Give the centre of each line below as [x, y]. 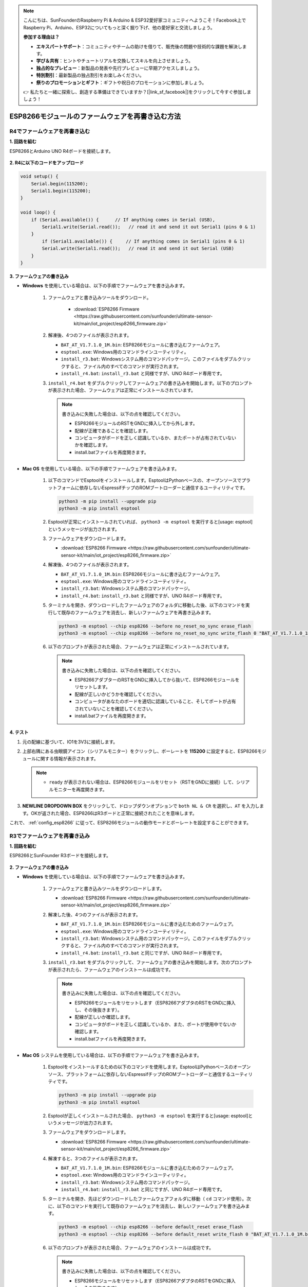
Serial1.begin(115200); [61, 191]
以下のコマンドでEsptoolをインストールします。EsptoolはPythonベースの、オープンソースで [145, 480]
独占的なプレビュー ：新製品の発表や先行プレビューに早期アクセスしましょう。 [119, 68]
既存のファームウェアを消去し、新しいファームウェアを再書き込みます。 [138, 612]
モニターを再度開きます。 [80, 789]
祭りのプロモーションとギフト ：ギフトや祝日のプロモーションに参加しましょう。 [121, 82]
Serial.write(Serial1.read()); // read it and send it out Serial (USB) [138, 249]
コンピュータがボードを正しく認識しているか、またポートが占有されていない [155, 438]
